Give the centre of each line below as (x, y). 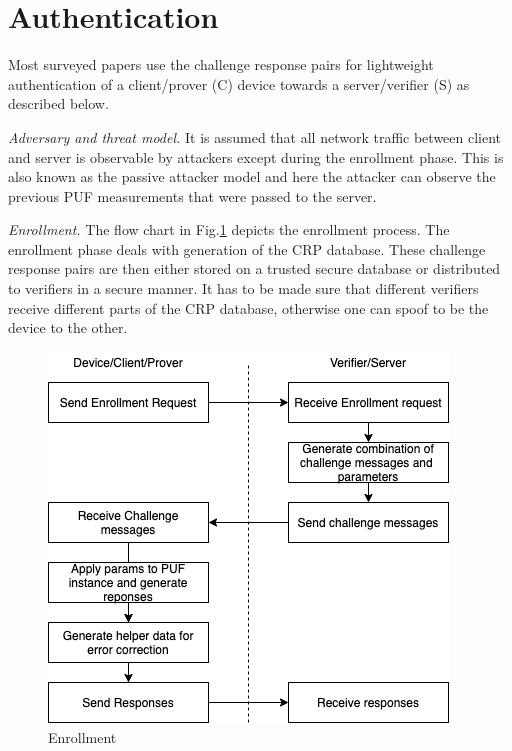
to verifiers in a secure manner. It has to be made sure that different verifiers (243, 288)
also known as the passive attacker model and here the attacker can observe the (252, 176)
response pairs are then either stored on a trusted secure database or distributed (254, 268)
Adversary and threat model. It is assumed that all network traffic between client (255, 136)
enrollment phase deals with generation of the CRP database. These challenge (247, 248)
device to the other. (68, 327)
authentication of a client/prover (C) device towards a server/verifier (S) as (239, 83)
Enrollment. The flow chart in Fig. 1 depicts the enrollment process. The (229, 229)
